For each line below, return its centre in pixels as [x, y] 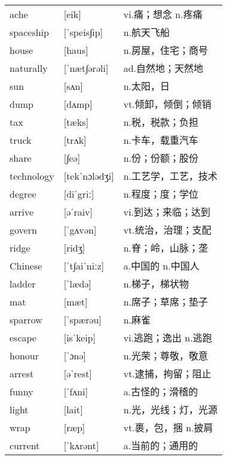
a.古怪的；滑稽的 [161, 392]
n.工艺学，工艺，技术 [171, 176]
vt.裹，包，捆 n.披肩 [168, 428]
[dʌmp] [78, 104]
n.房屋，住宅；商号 [166, 50]
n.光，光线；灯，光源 [171, 410]
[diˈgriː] [79, 193]
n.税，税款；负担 [161, 122]
